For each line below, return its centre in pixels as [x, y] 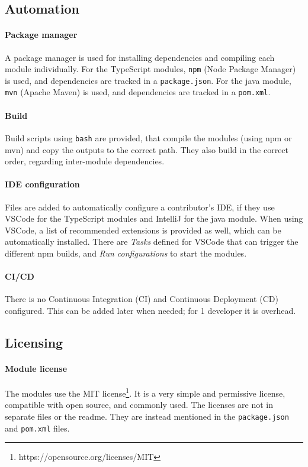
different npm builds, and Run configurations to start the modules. [126, 253]
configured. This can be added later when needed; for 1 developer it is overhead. [150, 310]
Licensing [34, 342]
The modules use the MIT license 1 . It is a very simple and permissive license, [145, 392]
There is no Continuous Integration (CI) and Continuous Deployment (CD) [142, 299]
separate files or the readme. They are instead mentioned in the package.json [147, 416]
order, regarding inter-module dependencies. [85, 161]
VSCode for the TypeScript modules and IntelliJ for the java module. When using [154, 218]
